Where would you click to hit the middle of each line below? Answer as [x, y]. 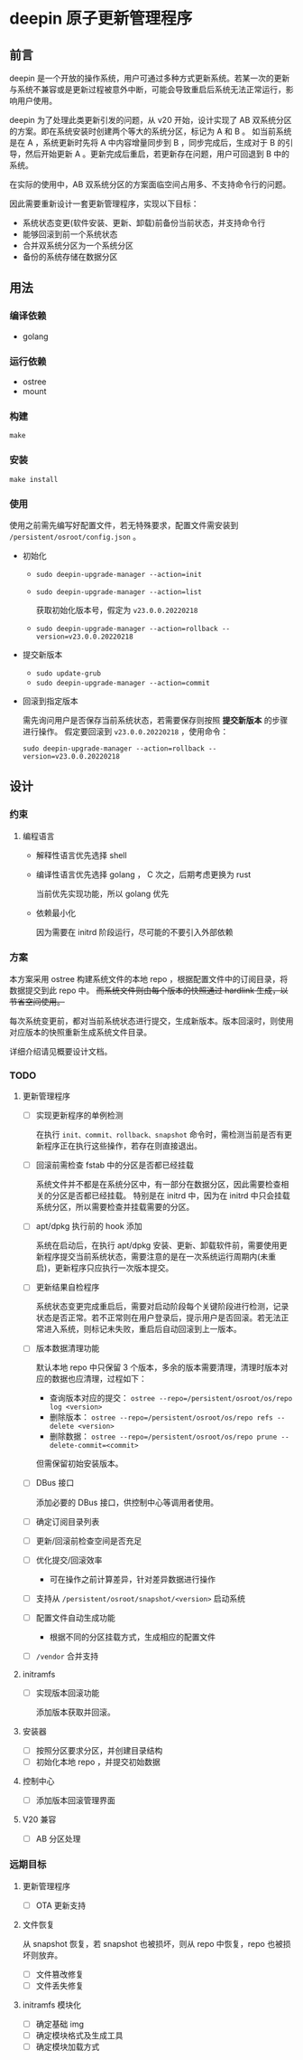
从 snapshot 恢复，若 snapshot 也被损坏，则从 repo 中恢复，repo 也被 [153, 1943]
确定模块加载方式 [68, 2046]
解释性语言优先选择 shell [82, 855]
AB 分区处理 [58, 1839]
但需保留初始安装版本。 [79, 1464]
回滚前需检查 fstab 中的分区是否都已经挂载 [115, 1165]
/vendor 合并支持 [67, 1656]
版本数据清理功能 [68, 1348]
